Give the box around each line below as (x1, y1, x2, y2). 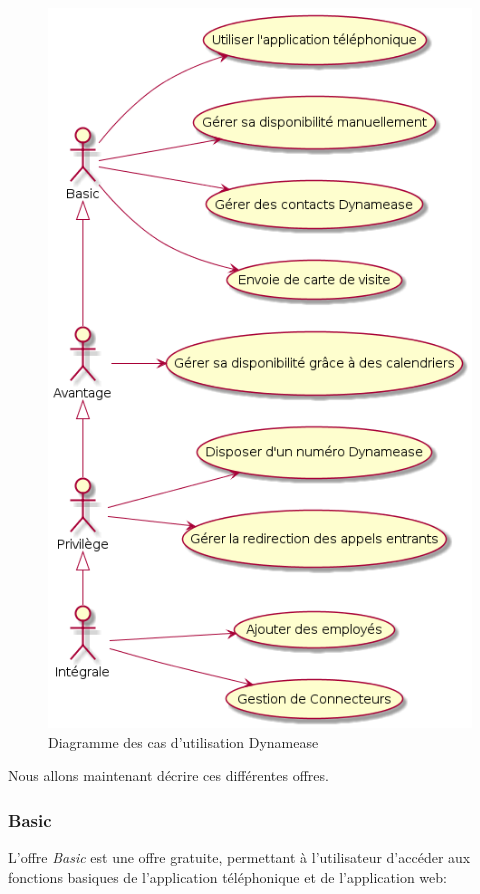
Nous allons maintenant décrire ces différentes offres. (8, 765, 329, 786)
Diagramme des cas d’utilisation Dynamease (48, 731, 319, 752)
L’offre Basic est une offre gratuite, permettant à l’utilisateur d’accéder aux (8, 847, 471, 868)
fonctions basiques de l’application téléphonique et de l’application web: (8, 866, 447, 887)
